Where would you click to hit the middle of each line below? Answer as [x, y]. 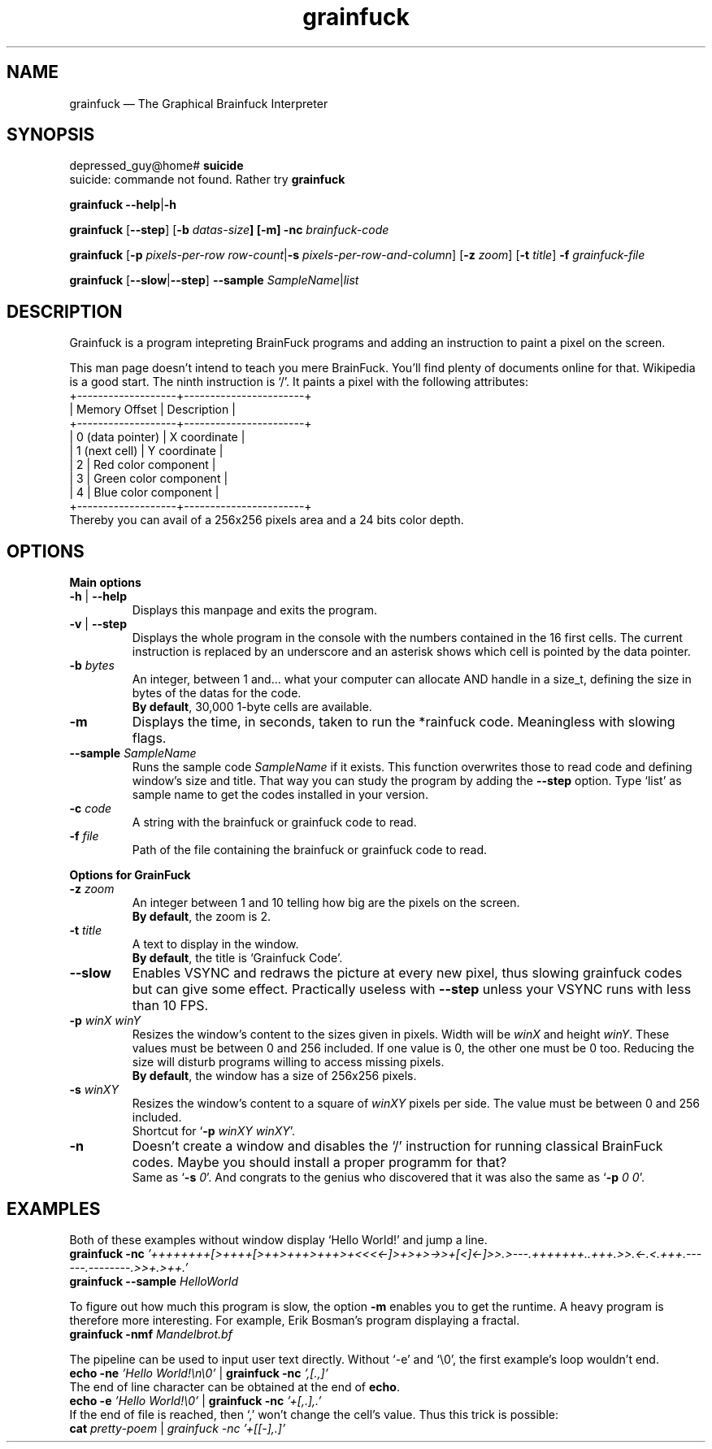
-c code [91, 809]
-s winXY [94, 1090]
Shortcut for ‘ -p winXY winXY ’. [214, 1131]
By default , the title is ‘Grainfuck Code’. [237, 958]
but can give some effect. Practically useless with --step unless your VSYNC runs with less [412, 989]
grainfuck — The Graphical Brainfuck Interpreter [199, 103]
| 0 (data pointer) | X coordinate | [157, 437]
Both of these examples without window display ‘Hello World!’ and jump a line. [278, 1239]
